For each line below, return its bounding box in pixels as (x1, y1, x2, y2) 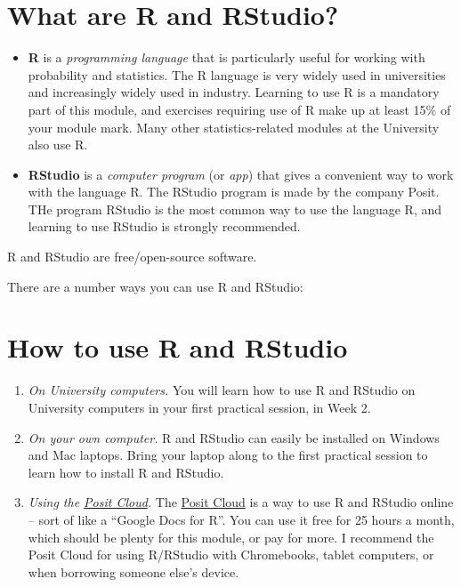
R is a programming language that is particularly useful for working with (28, 48, 425, 67)
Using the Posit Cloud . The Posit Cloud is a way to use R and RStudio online (28, 493, 454, 511)
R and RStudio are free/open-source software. (7, 247, 257, 266)
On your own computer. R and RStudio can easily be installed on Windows (28, 428, 440, 446)
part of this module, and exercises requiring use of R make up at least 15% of (28, 100, 451, 118)
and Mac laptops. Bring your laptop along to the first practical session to (28, 446, 428, 464)
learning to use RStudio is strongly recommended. (28, 217, 301, 236)
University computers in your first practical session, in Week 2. (28, 398, 371, 416)
